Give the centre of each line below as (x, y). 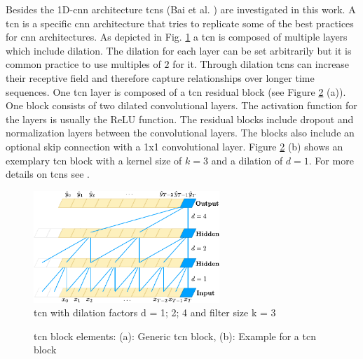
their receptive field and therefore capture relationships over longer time (160, 77)
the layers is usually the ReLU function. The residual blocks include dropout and (180, 119)
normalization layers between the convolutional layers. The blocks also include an (180, 133)
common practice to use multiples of (83, 64)
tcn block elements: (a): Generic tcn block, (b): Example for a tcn (175, 336)
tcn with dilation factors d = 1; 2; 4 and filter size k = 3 (155, 312)
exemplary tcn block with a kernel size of (94, 160)
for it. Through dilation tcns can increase (261, 64)
